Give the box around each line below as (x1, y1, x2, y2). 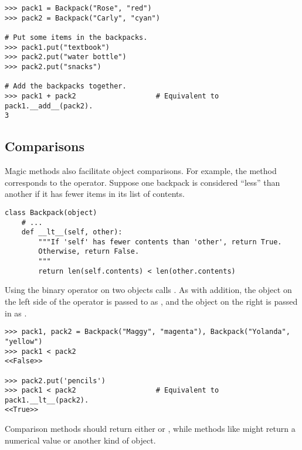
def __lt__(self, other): (21, 228, 123, 237)
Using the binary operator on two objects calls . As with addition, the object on (5, 284, 292, 296)
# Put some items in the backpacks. (5, 33, 148, 42)
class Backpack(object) (5, 208, 97, 217)
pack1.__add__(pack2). (5, 101, 93, 110)
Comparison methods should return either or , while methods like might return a (5, 422, 296, 435)
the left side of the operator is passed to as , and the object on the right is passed (5, 295, 298, 308)
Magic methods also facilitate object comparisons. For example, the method (5, 165, 277, 177)
